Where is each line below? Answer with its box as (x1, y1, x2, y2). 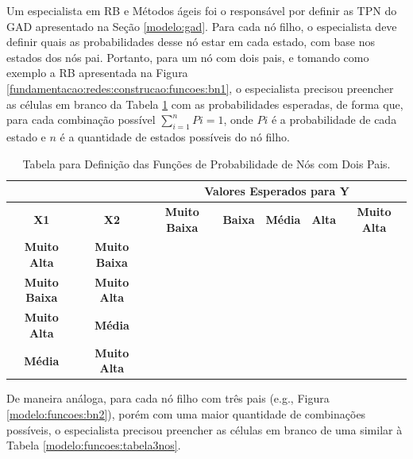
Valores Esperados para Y (204, 183, 349, 199)
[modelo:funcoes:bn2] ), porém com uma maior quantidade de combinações (6, 406, 366, 422)
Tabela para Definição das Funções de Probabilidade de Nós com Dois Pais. (22, 155, 391, 172)
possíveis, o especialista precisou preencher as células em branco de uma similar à (6, 421, 403, 438)
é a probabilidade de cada (271, 111, 397, 128)
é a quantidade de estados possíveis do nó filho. (60, 128, 290, 145)
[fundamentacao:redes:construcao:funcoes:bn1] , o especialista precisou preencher (6, 79, 394, 96)
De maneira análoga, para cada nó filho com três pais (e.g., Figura (6, 390, 330, 407)
